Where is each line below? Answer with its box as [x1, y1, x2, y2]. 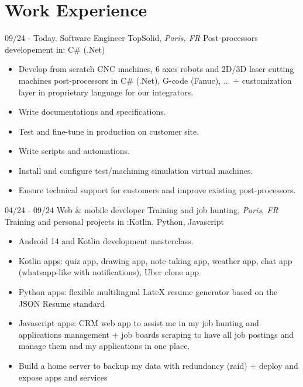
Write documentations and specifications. [18, 105, 166, 118]
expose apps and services [18, 371, 108, 383]
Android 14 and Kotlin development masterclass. [18, 235, 194, 247]
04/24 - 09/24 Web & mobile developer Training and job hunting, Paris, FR [5, 204, 278, 216]
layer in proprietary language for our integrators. [18, 85, 194, 98]
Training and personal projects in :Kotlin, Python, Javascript [5, 215, 224, 227]
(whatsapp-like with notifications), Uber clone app [18, 266, 199, 278]
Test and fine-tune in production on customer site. [18, 125, 199, 137]
